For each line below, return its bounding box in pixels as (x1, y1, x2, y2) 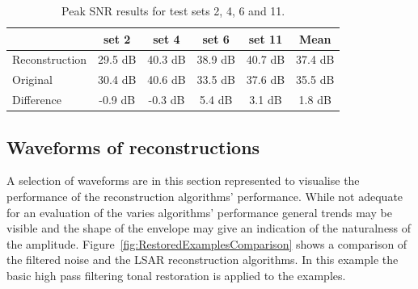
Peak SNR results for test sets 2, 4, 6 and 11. (61, 2, 285, 19)
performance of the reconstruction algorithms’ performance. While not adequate (6, 188, 403, 205)
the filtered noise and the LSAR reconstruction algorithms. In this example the (6, 251, 399, 268)
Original (12, 71, 53, 88)
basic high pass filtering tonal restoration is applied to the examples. (6, 266, 346, 283)
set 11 (248, 30, 283, 47)
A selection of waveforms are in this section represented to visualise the (6, 172, 360, 189)
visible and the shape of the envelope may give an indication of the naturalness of (6, 220, 412, 237)
